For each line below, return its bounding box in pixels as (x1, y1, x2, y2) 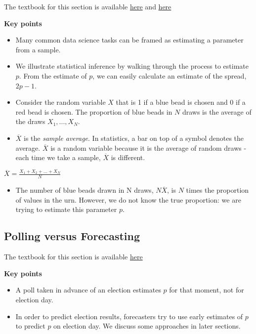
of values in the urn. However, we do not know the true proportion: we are (15, 194, 241, 205)
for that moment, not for (169, 285, 244, 295)
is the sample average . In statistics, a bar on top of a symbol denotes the (24, 132, 244, 143)
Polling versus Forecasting (4, 228, 140, 244)
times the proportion (186, 185, 249, 195)
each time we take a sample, (15, 152, 101, 163)
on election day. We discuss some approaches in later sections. (53, 321, 241, 331)
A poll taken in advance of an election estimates (15, 285, 161, 295)
